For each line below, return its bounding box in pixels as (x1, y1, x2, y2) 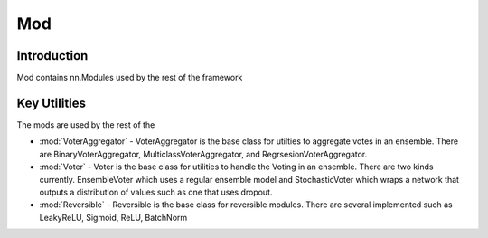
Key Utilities (16, 95, 86, 110)
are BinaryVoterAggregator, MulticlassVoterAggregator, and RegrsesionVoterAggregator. (39, 148, 368, 159)
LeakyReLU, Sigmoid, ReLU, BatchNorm (39, 212, 188, 223)
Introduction (16, 48, 89, 63)
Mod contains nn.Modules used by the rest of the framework (16, 72, 243, 83)
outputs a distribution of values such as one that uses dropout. (39, 186, 273, 197)
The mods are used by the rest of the (16, 119, 155, 130)
